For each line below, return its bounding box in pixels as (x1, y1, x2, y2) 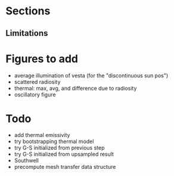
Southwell (14, 157, 39, 164)
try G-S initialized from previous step (14, 144, 105, 151)
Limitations (5, 28, 48, 38)
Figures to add (5, 52, 79, 65)
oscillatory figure (14, 91, 56, 98)
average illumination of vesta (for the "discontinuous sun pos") (14, 72, 169, 79)
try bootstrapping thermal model (14, 138, 94, 145)
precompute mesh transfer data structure (14, 163, 116, 171)
